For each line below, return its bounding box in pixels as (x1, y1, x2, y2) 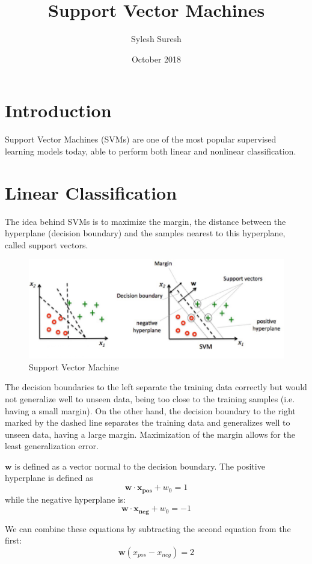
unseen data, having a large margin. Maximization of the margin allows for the (5, 428, 295, 440)
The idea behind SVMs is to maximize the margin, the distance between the (5, 215, 286, 227)
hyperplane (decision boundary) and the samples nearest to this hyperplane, (5, 227, 286, 239)
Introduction (5, 98, 112, 123)
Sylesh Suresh (131, 32, 182, 45)
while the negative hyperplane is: (5, 492, 126, 505)
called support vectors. (5, 238, 88, 251)
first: (5, 534, 22, 547)
